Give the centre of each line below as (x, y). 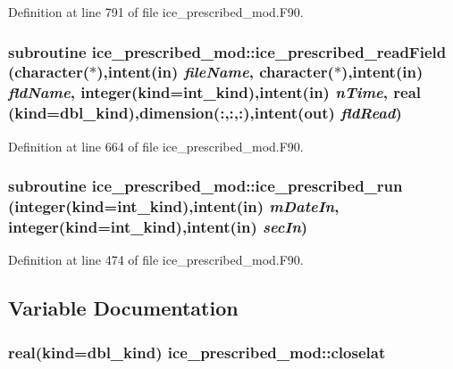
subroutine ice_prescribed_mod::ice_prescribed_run (206, 186)
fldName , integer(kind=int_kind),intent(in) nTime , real (215, 92)
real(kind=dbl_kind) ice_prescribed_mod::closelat (197, 352)
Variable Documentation (123, 308)
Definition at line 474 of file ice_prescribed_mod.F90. (156, 260)
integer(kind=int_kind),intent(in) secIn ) (158, 226)
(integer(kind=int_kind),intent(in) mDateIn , (174, 206)
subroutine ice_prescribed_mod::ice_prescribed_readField (227, 51)
